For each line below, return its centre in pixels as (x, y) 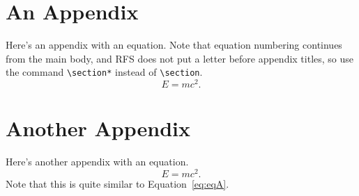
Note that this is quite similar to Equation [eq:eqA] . (117, 183)
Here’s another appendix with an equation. (97, 162)
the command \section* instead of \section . (104, 72)
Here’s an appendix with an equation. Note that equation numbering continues (174, 45)
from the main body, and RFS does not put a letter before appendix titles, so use (180, 58)
